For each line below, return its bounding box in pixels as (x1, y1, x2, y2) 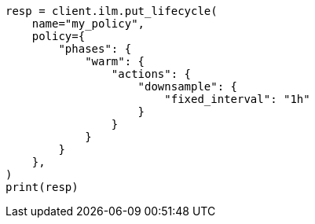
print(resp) (5, 181, 79, 193)
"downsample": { (137, 80, 238, 93)
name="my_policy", (31, 17, 145, 30)
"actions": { (111, 68, 192, 80)
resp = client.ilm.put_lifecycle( (5, 5, 218, 17)
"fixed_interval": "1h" (164, 93, 310, 105)
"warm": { (85, 55, 145, 68)
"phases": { (58, 42, 132, 55)
